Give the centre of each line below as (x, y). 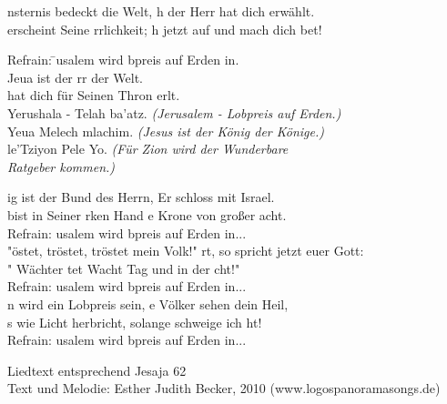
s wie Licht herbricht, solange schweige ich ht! (135, 322)
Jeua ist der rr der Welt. (75, 77)
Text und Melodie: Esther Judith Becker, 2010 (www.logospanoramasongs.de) (224, 388)
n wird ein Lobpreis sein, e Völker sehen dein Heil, (148, 303)
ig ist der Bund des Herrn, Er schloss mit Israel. (141, 197)
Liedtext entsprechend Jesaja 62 (97, 370)
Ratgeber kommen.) (61, 166)
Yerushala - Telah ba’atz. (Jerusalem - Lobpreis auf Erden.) (174, 112)
